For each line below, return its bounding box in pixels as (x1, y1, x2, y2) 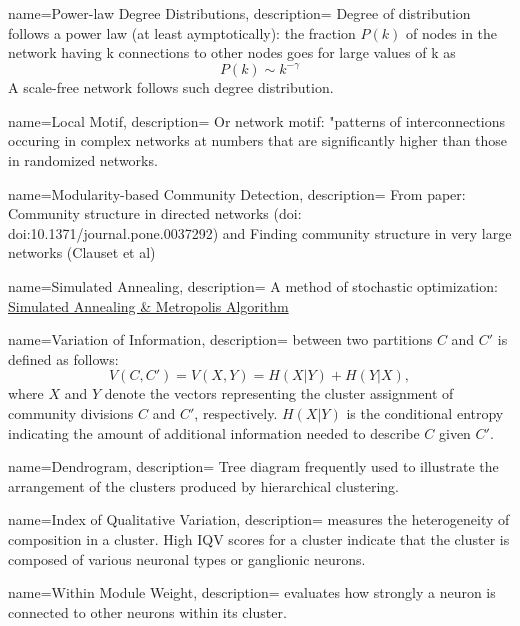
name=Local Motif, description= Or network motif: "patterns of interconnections (8, 110, 506, 131)
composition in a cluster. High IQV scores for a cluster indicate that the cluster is (8, 528, 510, 549)
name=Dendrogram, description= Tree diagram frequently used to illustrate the (8, 456, 499, 477)
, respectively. (194, 403, 278, 423)
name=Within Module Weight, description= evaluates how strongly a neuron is (8, 582, 496, 603)
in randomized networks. (8, 150, 158, 171)
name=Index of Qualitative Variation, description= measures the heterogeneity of (8, 509, 510, 530)
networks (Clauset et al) (8, 242, 156, 263)
